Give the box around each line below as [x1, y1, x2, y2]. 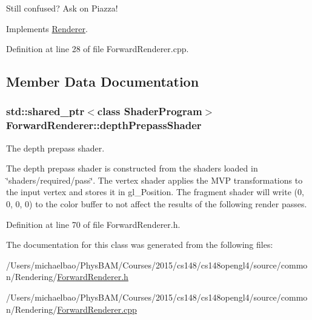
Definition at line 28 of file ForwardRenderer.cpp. [6, 42, 189, 55]
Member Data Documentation [6, 72, 199, 91]
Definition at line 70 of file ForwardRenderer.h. [6, 218, 181, 230]
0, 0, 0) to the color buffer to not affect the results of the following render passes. [6, 198, 307, 210]
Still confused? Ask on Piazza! [6, 2, 118, 14]
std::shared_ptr [6, 104, 85, 119]
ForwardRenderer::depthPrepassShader [6, 118, 202, 133]
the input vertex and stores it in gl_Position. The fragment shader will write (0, [6, 185, 304, 198]
